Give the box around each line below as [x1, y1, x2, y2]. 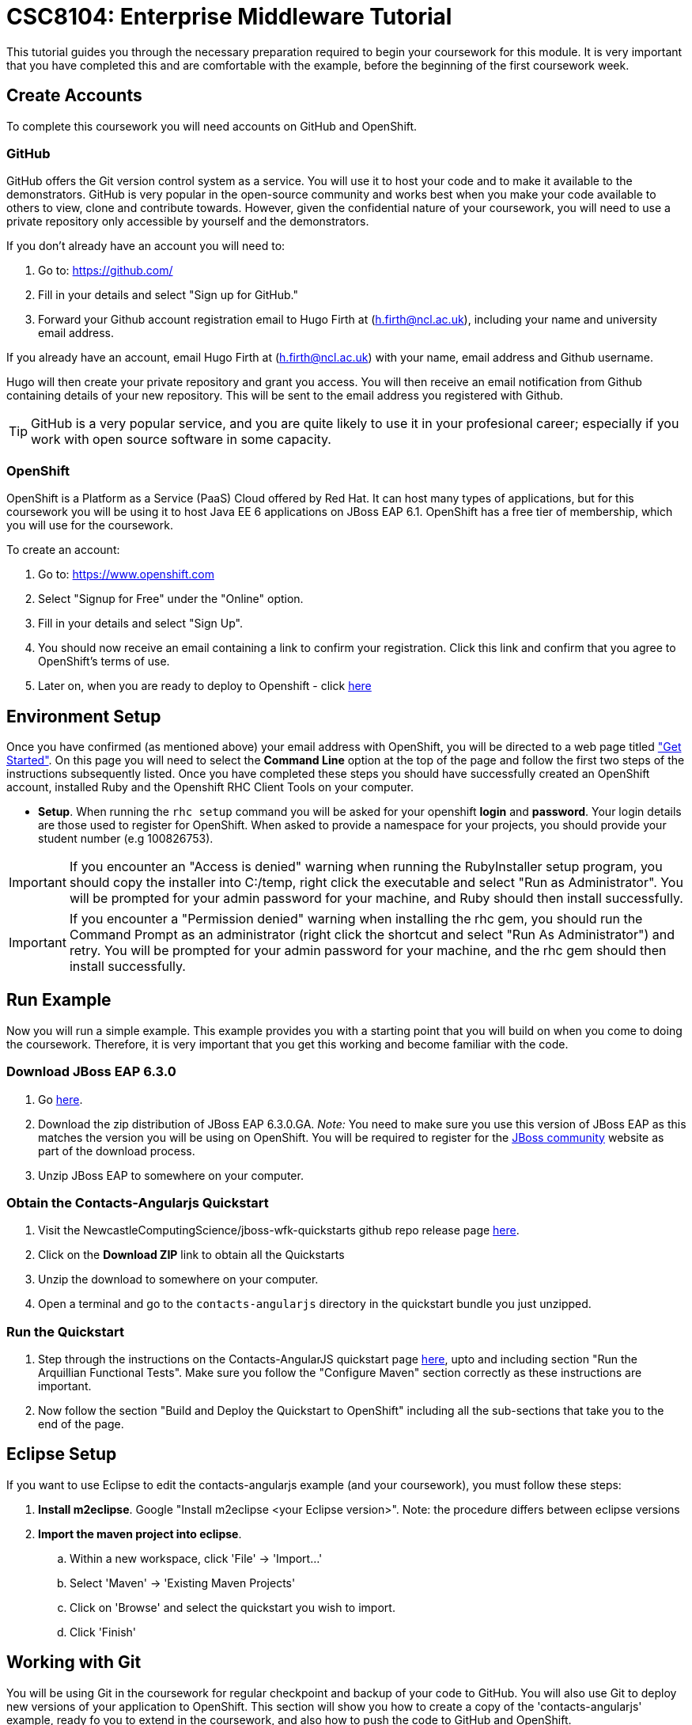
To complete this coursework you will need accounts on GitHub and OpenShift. [6, 119, 418, 133]
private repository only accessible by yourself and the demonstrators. [6, 214, 369, 229]
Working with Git [6, 1652, 142, 1673]
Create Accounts [6, 85, 142, 106]
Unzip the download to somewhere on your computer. [38, 1272, 319, 1287]
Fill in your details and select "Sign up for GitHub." [38, 288, 298, 302]
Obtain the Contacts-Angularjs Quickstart [6, 1194, 269, 1211]
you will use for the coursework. [6, 518, 173, 533]
